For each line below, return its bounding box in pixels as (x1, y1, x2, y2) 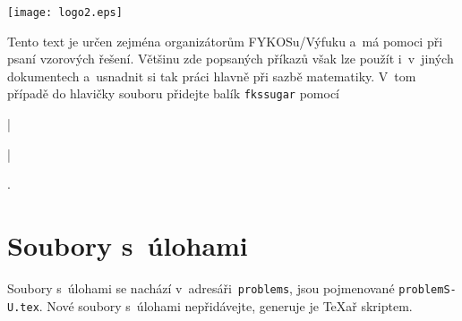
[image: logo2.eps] (7, 6, 123, 19)
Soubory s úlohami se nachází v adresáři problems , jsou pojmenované (7, 279, 395, 297)
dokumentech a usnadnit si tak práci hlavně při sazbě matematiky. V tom (7, 66, 416, 85)
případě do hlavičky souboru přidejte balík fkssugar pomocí (7, 84, 339, 103)
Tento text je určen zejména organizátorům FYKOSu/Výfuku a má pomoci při (7, 31, 443, 50)
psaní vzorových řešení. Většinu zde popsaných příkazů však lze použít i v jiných (7, 49, 454, 68)
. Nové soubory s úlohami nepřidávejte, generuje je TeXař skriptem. (38, 296, 413, 315)
